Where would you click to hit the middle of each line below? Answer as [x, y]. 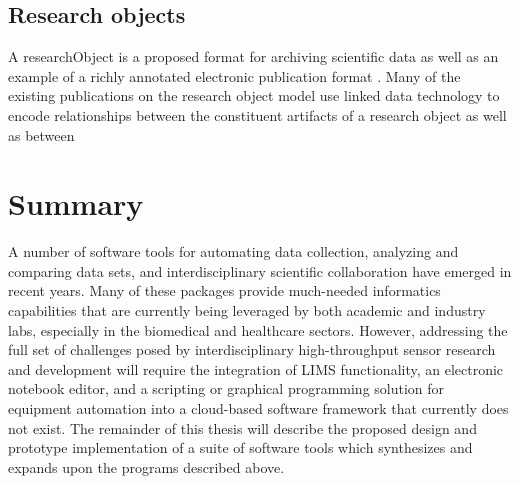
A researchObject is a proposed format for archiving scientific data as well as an [253, 56]
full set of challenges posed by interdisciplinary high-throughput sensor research [252, 349]
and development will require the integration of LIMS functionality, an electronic [256, 368]
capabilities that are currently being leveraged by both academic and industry [247, 310]
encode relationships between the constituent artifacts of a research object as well [257, 114]
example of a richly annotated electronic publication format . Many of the [234, 75]
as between [41, 134]
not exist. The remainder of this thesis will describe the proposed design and [242, 427]
